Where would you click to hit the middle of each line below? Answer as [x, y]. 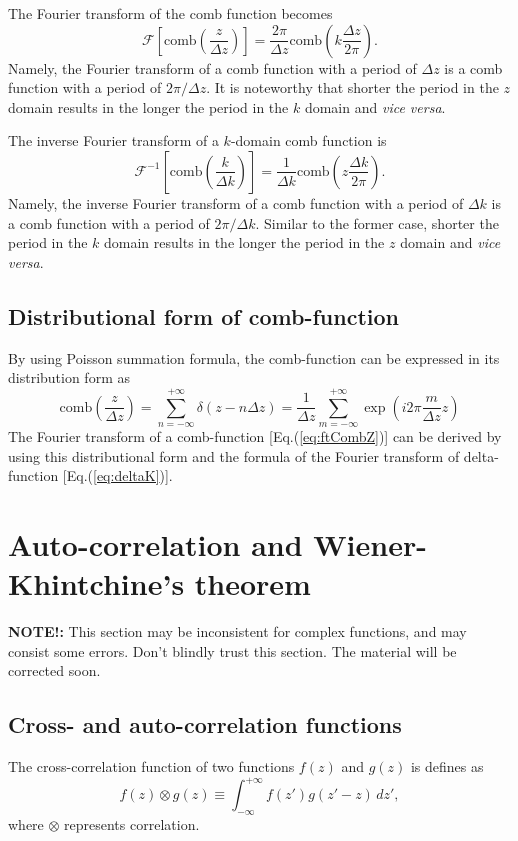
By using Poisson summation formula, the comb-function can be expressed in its [254, 357]
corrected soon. [54, 670]
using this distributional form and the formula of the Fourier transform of [234, 455]
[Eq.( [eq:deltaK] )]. [117, 475]
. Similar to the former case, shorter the [377, 222]
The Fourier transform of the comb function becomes [170, 13]
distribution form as [69, 377]
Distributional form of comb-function [203, 315]
